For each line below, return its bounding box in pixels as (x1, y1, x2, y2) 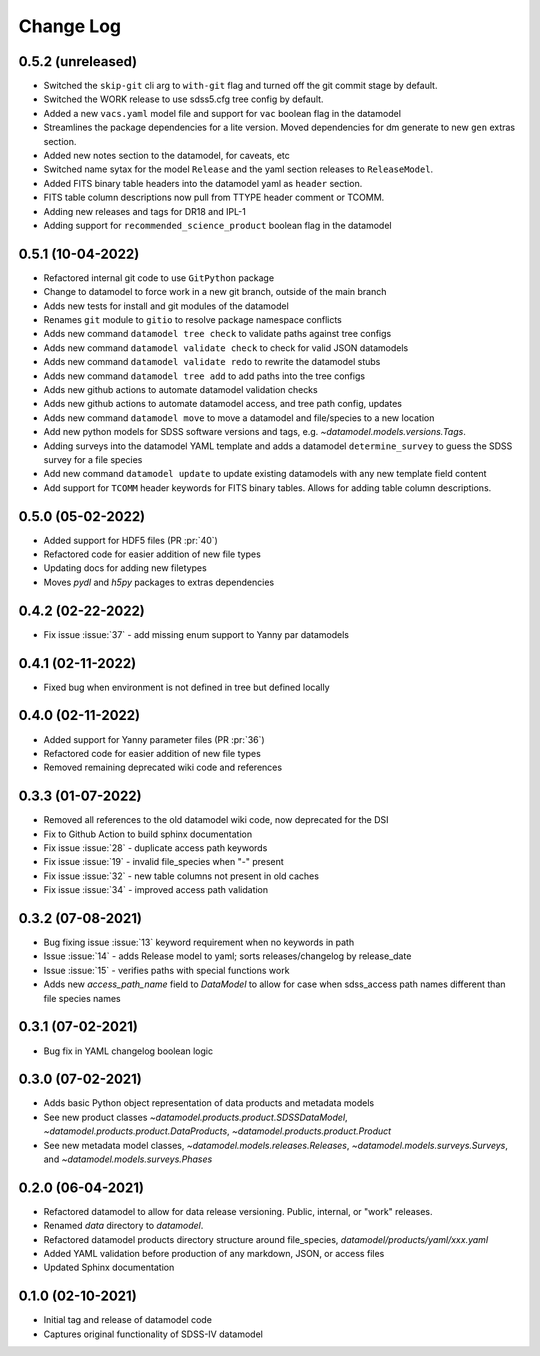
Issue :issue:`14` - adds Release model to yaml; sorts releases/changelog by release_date (43, 950, 412, 962)
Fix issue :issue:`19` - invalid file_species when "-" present (43, 856, 284, 868)
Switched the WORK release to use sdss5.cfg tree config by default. (43, 93, 324, 105)
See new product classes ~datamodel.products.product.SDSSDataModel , (43, 1111, 349, 1123)
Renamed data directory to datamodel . (43, 1220, 204, 1232)
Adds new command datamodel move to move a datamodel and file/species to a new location (43, 411, 435, 424)
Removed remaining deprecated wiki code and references (43, 761, 283, 774)
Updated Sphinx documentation (43, 1261, 175, 1274)
